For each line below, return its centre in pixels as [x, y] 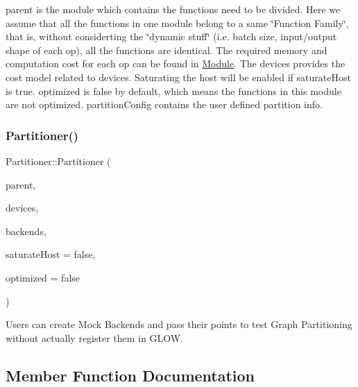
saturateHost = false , [51, 254]
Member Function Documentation [130, 375]
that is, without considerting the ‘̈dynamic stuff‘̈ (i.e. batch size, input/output [171, 36]
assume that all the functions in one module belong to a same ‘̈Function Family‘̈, [177, 23]
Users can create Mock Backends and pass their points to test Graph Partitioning [179, 324]
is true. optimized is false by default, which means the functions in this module [173, 91]
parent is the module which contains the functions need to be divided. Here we [173, 9]
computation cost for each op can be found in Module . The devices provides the [176, 63]
